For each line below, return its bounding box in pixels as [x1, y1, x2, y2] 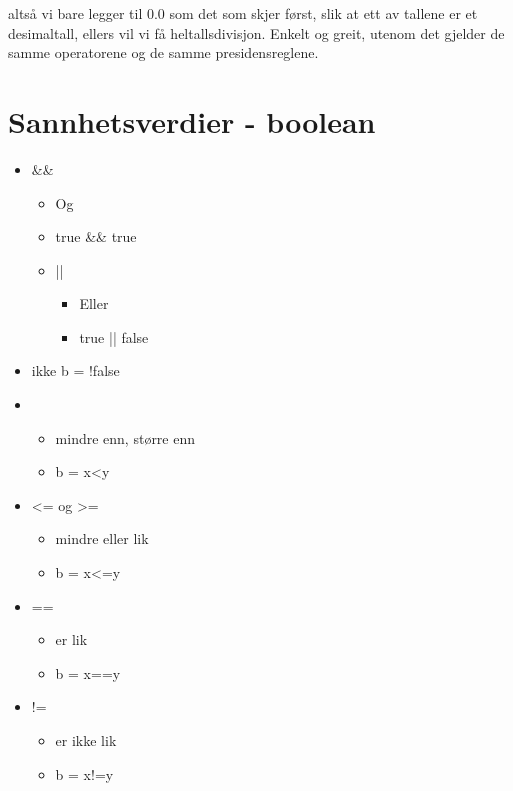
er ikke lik [55, 730, 117, 750]
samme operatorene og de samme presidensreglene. [8, 42, 319, 63]
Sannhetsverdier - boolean [8, 100, 376, 141]
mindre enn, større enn [55, 427, 196, 448]
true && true [55, 226, 137, 247]
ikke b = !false [31, 360, 120, 381]
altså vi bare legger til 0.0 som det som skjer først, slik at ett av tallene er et [8, 3, 478, 23]
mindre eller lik [55, 528, 149, 549]
